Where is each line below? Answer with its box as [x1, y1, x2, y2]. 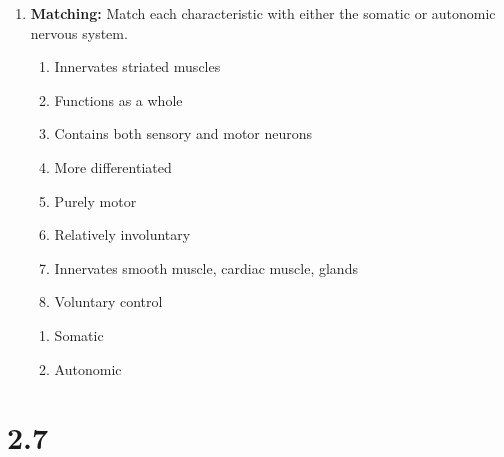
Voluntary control [54, 291, 163, 312]
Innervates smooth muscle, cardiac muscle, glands [54, 257, 358, 278]
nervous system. [30, 22, 128, 43]
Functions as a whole [54, 89, 183, 110]
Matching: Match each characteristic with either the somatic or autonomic [30, 3, 496, 23]
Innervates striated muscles [54, 56, 221, 77]
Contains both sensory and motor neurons [54, 123, 313, 144]
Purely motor [54, 190, 137, 211]
